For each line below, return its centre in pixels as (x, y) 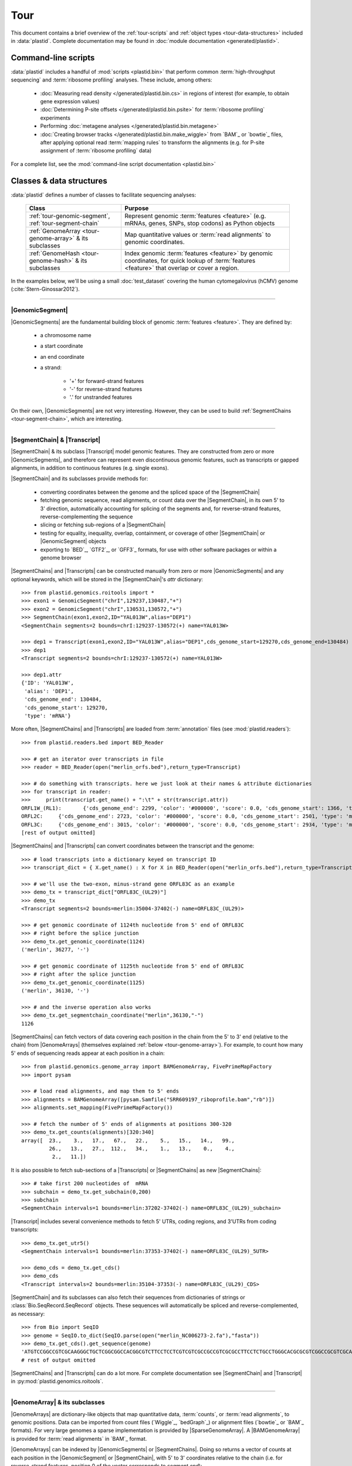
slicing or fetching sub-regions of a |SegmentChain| (103, 525)
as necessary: (28, 1314)
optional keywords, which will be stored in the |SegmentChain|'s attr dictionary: (107, 579)
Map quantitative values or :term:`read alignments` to (198, 235)
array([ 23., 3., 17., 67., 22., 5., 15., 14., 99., (128, 1140)
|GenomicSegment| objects (73, 541)
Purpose (137, 208)
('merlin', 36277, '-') (55, 950)
